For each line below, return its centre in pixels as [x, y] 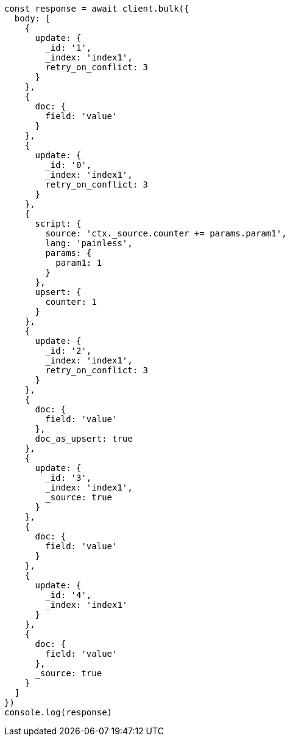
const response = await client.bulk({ [97, 9]
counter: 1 [71, 302]
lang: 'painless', [89, 243]
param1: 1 [79, 263]
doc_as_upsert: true [84, 439]
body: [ [32, 18]
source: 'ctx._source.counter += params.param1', [166, 233]
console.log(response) [58, 712]
